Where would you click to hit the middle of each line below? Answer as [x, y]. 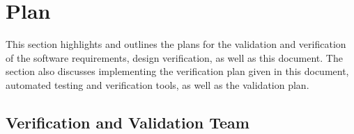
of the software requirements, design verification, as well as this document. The [174, 57]
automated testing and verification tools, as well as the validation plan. [157, 84]
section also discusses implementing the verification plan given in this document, [177, 71]
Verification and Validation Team [128, 122]
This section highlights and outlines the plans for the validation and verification [176, 44]
